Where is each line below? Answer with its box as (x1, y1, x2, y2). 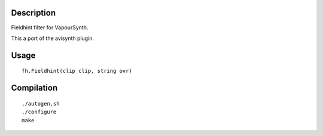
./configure (22, 109, 57, 116)
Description (11, 8, 56, 18)
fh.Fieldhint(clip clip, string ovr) (22, 67, 133, 75)
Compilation (11, 83, 58, 93)
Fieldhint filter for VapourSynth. (11, 24, 89, 31)
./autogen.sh (22, 100, 60, 107)
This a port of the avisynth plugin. (11, 35, 95, 42)
